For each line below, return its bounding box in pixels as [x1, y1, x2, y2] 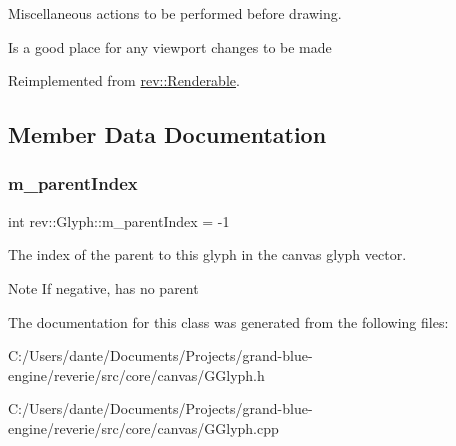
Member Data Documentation [8, 119, 327, 150]
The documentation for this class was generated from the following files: [8, 311, 449, 332]
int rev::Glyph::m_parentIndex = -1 [8, 210, 230, 231]
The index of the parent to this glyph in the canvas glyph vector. [8, 244, 407, 265]
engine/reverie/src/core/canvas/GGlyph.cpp [8, 417, 279, 438]
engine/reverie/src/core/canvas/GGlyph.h [8, 364, 265, 385]
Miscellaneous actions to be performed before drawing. [8, 3, 342, 23]
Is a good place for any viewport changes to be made [8, 36, 332, 57]
